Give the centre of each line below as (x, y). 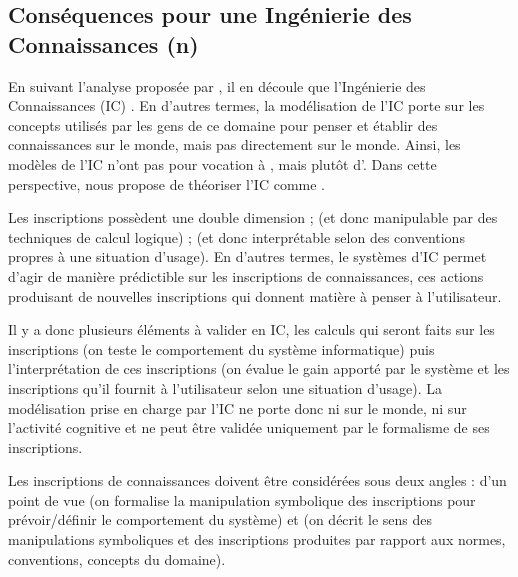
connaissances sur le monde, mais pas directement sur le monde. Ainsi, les (234, 144)
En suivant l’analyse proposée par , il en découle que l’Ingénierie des (217, 85)
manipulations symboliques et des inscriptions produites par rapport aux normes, (257, 539)
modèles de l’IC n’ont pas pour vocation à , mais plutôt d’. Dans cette (222, 163)
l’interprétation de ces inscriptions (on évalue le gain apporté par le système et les (259, 368)
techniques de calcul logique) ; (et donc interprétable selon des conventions (236, 236)
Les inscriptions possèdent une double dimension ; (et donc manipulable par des (253, 217)
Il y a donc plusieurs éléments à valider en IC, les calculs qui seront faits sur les (251, 329)
